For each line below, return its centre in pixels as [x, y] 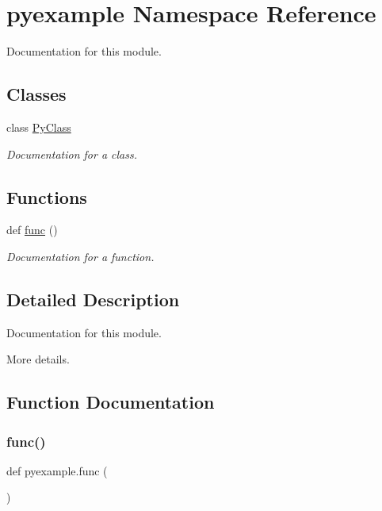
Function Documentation [111, 402]
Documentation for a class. [72, 154]
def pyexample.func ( [57, 470]
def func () [32, 230]
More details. [38, 359]
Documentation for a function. [80, 256]
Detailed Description [93, 299]
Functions [47, 196]
